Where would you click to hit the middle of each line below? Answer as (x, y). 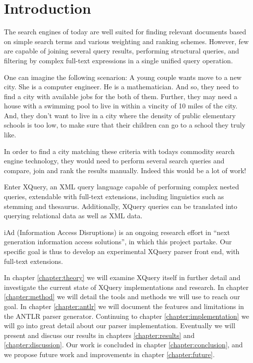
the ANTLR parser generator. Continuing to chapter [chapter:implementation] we (127, 316)
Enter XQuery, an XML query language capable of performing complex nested (122, 187)
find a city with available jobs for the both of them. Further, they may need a (121, 96)
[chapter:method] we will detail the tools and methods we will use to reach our (122, 297)
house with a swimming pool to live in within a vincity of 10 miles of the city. (121, 106)
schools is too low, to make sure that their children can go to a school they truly (125, 125)
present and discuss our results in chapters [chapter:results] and (99, 335)
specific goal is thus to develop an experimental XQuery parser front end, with (122, 251)
